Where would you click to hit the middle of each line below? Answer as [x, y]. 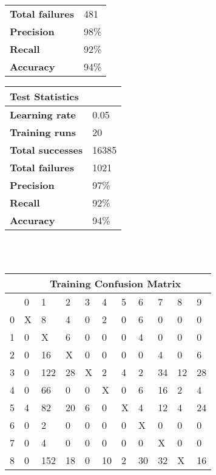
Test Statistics [44, 96]
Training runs [43, 132]
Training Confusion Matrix [115, 284]
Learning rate [43, 114]
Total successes [46, 150]
